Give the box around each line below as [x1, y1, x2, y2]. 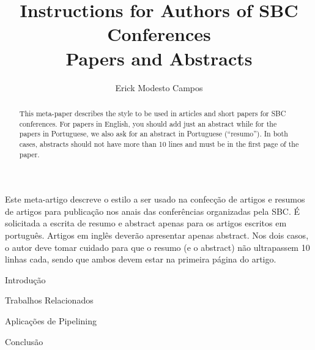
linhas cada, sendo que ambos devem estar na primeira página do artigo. [5, 253, 276, 266]
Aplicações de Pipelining [5, 314, 97, 327]
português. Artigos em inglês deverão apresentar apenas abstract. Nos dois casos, [5, 228, 309, 241]
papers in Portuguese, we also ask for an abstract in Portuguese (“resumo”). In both [19, 128, 288, 139]
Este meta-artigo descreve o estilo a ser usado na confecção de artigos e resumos [5, 193, 305, 206]
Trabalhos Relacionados [5, 294, 94, 307]
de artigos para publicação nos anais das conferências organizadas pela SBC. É [5, 204, 300, 217]
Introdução [5, 273, 46, 286]
